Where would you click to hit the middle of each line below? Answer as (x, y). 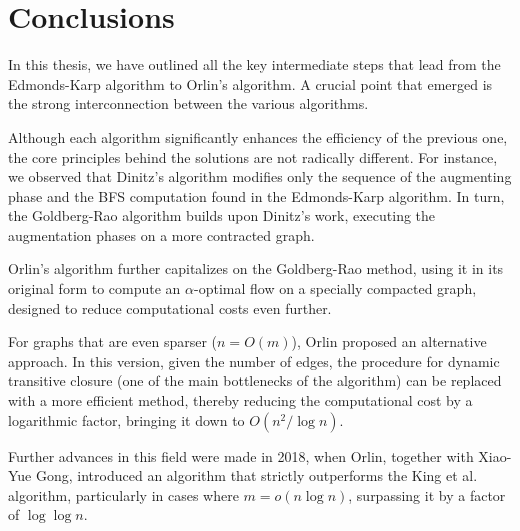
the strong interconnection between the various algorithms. (188, 103)
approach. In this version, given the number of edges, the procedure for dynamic (254, 360)
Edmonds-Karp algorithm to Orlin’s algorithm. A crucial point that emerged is (250, 83)
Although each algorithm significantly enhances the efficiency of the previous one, (258, 136)
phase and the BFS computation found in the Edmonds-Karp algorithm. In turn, (256, 195)
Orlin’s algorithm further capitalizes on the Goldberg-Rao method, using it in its (256, 268)
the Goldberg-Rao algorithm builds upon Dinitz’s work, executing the (222, 215)
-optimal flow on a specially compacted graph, (335, 288)
